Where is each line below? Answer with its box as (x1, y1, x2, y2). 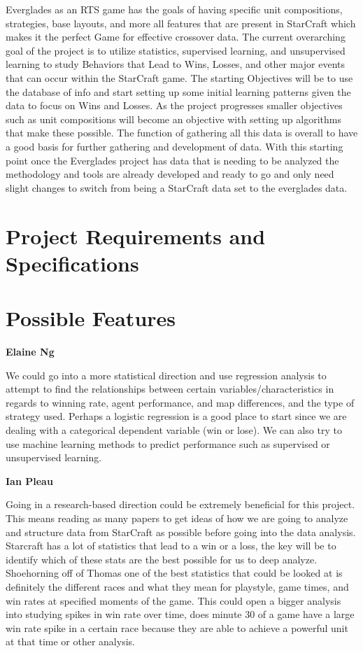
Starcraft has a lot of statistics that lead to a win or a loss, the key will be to (6, 538, 336, 553)
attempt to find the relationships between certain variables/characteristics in (6, 381, 334, 396)
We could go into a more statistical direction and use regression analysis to (6, 367, 327, 382)
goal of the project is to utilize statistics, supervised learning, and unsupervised (6, 43, 346, 57)
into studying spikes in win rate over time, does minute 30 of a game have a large (6, 607, 355, 622)
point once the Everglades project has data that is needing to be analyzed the (6, 153, 339, 167)
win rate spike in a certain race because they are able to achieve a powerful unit (6, 620, 348, 635)
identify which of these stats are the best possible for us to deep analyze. (6, 552, 318, 566)
